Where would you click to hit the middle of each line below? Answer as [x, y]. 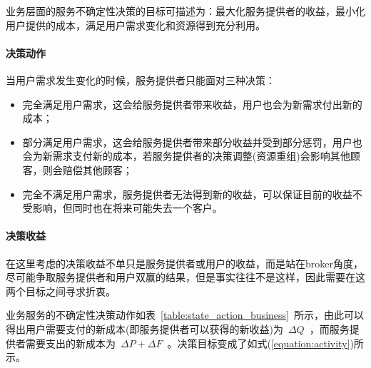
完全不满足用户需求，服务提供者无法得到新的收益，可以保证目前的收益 [187, 194]
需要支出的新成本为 [70, 343]
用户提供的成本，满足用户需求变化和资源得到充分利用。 [136, 25]
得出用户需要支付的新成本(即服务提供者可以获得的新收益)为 [144, 328]
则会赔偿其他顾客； [87, 169]
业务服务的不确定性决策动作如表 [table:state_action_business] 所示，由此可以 [185, 315]
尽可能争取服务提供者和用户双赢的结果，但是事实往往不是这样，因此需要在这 [185, 277]
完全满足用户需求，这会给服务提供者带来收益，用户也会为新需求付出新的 [192, 104]
